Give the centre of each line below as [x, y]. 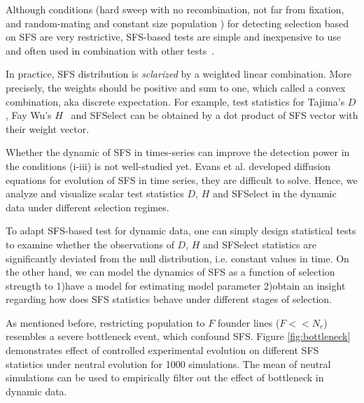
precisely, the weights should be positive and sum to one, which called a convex [176, 87]
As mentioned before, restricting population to [105, 322]
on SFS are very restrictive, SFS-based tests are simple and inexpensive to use [174, 37]
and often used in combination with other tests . [110, 50]
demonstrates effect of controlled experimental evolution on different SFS [162, 350]
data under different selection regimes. [87, 207]
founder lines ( [248, 322]
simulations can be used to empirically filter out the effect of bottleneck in [165, 377]
